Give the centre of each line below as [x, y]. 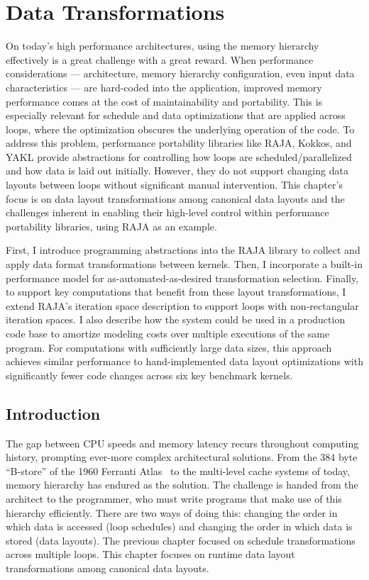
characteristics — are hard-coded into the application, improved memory [164, 87]
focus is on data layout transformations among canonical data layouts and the [175, 198]
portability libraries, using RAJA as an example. [111, 226]
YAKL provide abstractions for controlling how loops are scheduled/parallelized [179, 156]
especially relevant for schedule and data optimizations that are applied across [176, 115]
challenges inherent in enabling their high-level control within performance [167, 212]
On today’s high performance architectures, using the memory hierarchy [163, 46]
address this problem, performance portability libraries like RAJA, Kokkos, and [179, 143]
